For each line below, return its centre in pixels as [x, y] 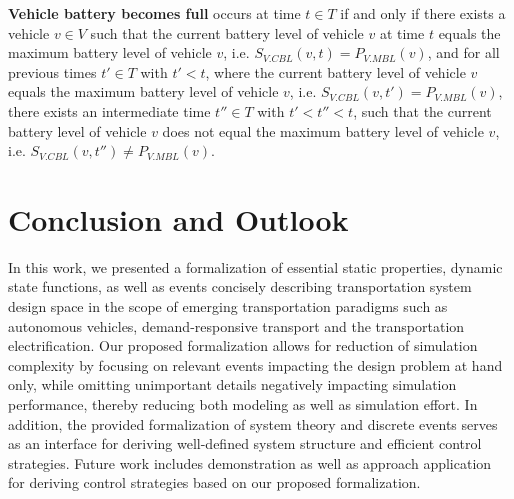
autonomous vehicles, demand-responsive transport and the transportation [236, 325]
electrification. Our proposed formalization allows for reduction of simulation [243, 345]
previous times [52, 71]
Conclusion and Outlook [178, 218]
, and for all [463, 52]
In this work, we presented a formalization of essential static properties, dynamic [255, 266]
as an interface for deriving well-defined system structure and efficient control [245, 443]
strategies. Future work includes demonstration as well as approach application [250, 462]
